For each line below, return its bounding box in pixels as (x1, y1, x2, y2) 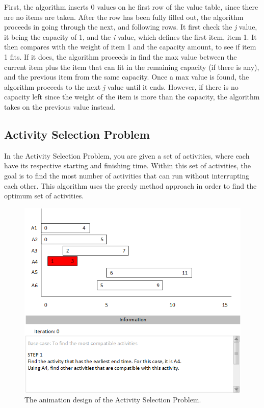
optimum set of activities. (4, 190, 84, 201)
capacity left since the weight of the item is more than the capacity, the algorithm (4, 91, 260, 102)
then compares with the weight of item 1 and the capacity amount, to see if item (4, 41, 256, 52)
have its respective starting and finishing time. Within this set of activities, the (4, 160, 251, 171)
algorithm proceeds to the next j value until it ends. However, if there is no (4, 81, 239, 92)
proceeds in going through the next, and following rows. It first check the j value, (4, 21, 257, 32)
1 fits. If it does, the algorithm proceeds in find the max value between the (4, 51, 237, 62)
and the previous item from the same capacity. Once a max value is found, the (4, 71, 249, 82)
